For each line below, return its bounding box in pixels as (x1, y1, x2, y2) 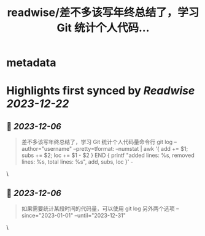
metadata (6, 56, 56, 70)
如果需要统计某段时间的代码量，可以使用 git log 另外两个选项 (21, 205, 175, 212)
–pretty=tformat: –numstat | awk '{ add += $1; (73, 145, 188, 153)
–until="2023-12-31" (74, 212, 126, 219)
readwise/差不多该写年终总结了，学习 (7, 6, 199, 20)
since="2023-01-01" (21, 212, 74, 219)
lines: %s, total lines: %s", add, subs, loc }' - (21, 158, 134, 166)
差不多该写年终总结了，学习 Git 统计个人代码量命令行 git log (21, 139, 173, 146)
